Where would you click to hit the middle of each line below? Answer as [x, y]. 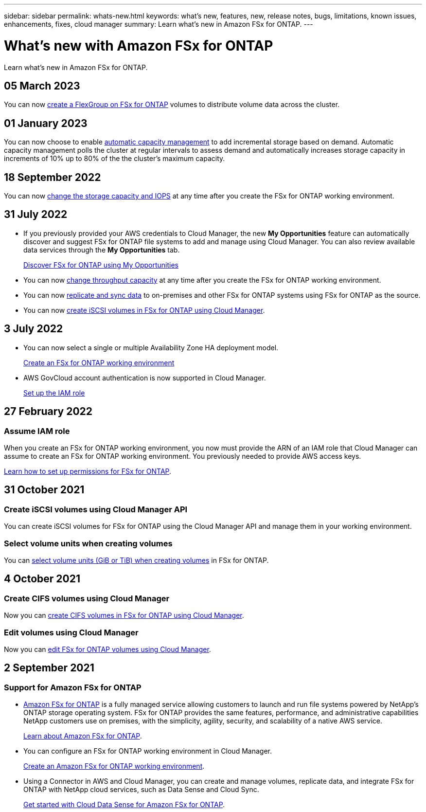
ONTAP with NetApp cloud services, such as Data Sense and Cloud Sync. [141, 790]
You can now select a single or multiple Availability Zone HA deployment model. [151, 347]
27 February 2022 [48, 412]
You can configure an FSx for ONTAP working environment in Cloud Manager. [148, 751]
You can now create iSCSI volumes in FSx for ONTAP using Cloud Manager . [144, 310]
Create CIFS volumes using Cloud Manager [87, 598]
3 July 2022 [34, 329]
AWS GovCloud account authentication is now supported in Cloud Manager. [145, 378]
